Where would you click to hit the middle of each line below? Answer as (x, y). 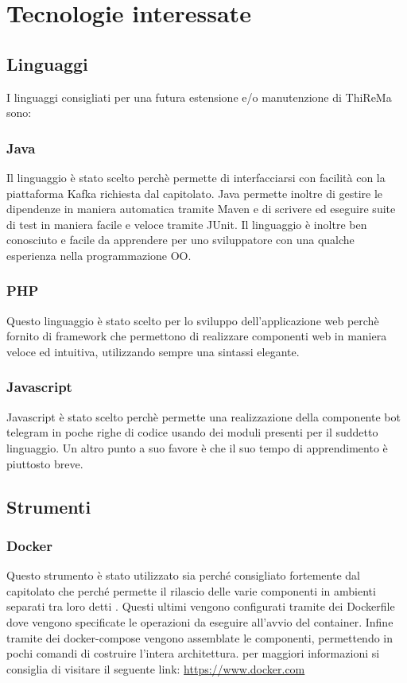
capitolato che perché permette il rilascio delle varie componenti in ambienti (191, 590)
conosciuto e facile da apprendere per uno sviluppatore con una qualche (180, 240)
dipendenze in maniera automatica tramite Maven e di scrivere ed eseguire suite (201, 209)
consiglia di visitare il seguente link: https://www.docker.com (156, 668)
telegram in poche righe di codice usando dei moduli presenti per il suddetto (192, 432)
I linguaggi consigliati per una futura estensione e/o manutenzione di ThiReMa (199, 97)
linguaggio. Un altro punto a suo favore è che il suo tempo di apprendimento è (197, 447)
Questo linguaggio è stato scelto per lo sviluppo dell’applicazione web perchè (193, 320)
